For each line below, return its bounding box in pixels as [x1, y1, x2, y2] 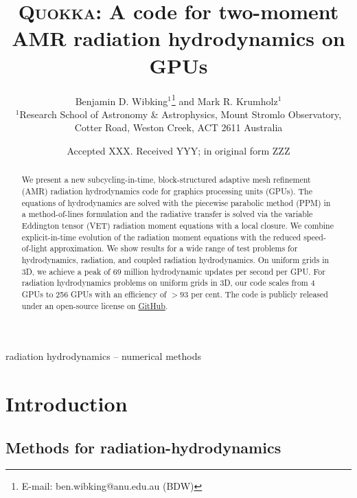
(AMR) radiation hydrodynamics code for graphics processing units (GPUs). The [21, 185, 312, 196]
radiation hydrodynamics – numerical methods [5, 349, 201, 363]
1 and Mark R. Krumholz [171, 91, 278, 108]
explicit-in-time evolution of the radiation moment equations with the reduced [21, 231, 301, 242]
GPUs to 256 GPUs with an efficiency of [21, 288, 167, 299]
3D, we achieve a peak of [21, 265, 111, 277]
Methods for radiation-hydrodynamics [5, 436, 281, 457]
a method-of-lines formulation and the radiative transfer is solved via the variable [21, 208, 313, 220]
